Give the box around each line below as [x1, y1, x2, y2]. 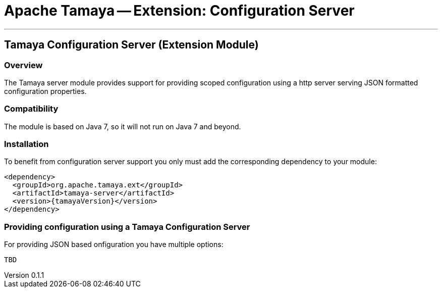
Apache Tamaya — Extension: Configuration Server [4, 2, 355, 19]
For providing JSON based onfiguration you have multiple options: [4, 240, 224, 249]
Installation [4, 139, 49, 150]
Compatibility [4, 104, 59, 114]
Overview [4, 60, 43, 70]
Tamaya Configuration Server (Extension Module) [4, 38, 259, 52]
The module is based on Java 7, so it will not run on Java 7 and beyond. [4, 122, 241, 131]
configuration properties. [4, 86, 87, 95]
